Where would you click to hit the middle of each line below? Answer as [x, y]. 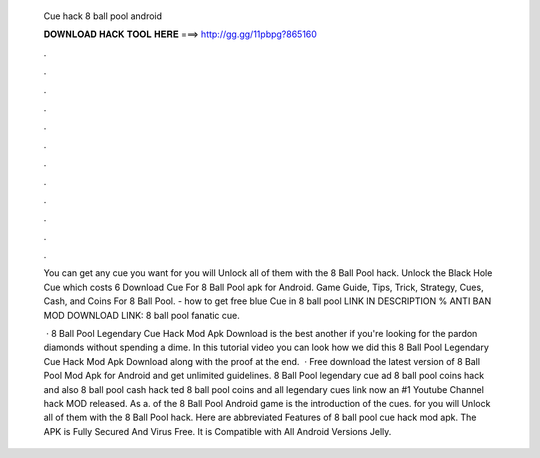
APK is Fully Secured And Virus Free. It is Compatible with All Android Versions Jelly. [217, 431]
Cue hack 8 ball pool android [103, 16]
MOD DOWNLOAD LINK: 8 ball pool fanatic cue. [141, 315]
